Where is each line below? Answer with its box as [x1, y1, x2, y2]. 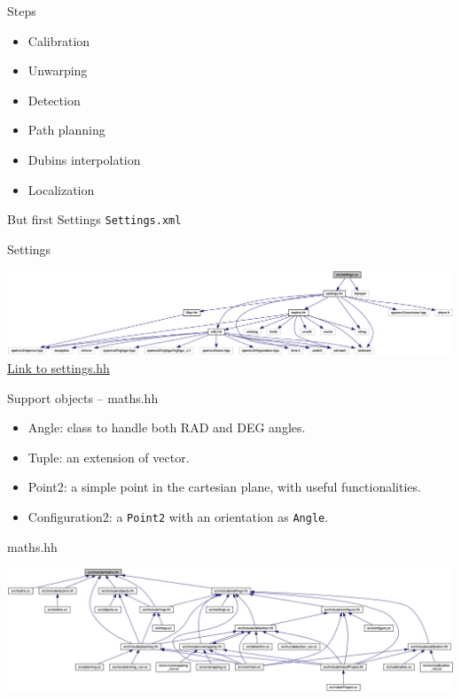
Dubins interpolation [27, 150, 141, 168]
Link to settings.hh [7, 358, 110, 377]
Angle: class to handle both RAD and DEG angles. [27, 418, 306, 437]
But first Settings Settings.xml [7, 210, 182, 229]
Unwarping [27, 61, 88, 80]
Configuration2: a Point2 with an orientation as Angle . [27, 507, 329, 525]
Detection [27, 90, 81, 109]
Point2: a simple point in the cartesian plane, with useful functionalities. [27, 478, 421, 496]
